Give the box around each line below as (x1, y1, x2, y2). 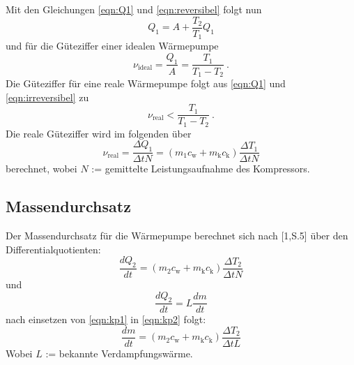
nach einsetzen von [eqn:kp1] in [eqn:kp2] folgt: (6, 312, 206, 327)
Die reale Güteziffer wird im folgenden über (6, 126, 192, 140)
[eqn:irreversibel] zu (6, 89, 89, 104)
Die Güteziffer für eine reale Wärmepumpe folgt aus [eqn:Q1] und (6, 75, 286, 90)
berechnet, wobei (6, 161, 77, 176)
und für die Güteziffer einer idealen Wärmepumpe (6, 38, 219, 53)
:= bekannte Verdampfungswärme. (45, 346, 193, 360)
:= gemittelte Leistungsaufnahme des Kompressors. (91, 161, 310, 176)
